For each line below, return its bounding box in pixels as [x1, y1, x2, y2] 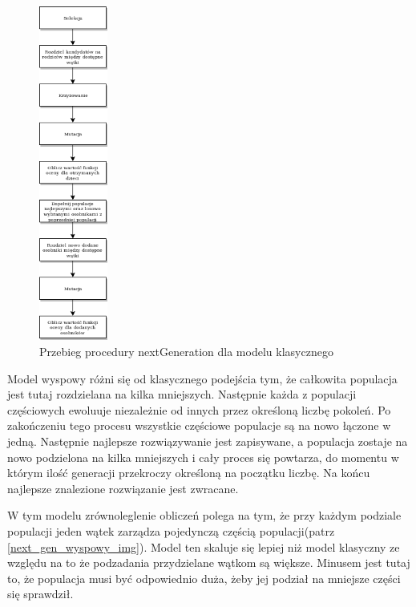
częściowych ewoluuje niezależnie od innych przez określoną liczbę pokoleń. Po [7, 401, 391, 418]
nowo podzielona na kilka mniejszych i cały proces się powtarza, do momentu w [7, 448, 399, 465]
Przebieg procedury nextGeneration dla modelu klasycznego [39, 342, 333, 359]
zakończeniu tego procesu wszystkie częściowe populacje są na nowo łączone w [7, 417, 391, 434]
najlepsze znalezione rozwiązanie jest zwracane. [7, 480, 239, 496]
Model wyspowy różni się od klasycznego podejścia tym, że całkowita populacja [7, 370, 398, 386]
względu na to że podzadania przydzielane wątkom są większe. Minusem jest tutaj [7, 554, 410, 571]
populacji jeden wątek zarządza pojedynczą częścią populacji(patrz [7, 522, 335, 539]
